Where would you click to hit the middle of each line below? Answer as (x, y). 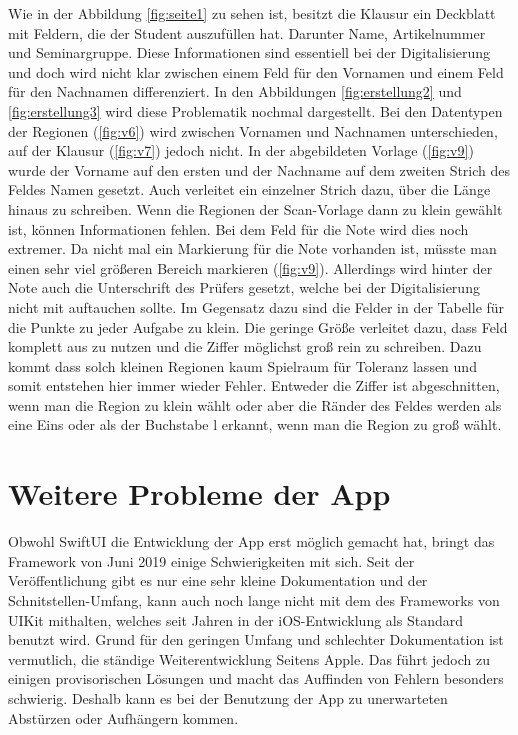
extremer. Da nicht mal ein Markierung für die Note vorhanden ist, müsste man (252, 248)
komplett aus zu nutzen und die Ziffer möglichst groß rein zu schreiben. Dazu (245, 346)
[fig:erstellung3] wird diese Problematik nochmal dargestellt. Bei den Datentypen (255, 110)
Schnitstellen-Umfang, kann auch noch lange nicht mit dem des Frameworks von (254, 599)
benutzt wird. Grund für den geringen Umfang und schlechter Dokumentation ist (256, 639)
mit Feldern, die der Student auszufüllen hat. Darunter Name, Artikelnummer (247, 32)
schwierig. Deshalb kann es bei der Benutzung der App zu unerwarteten (228, 697)
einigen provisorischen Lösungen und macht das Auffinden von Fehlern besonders (256, 678)
